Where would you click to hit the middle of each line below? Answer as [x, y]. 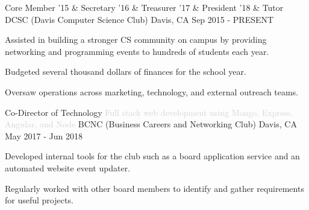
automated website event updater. [68, 167]
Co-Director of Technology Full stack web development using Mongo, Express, [149, 112]
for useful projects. [39, 200]
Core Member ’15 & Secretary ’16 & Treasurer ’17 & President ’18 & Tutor [144, 7]
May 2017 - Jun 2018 [44, 135]
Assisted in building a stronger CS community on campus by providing [136, 40]
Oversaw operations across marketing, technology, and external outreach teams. [152, 91]
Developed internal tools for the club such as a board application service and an [152, 156]
